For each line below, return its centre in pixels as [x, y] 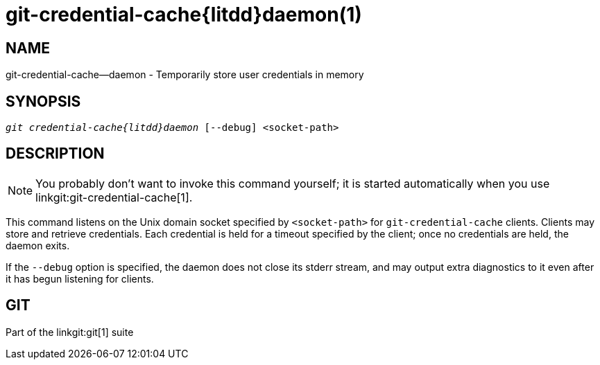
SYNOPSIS [43, 101]
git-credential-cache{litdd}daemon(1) [184, 15]
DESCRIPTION [55, 154]
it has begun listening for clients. [80, 278]
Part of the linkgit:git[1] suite [70, 332]
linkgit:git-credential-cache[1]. [114, 197]
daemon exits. [38, 245]
